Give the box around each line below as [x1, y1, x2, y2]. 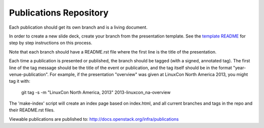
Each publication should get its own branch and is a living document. [9, 24, 148, 30]
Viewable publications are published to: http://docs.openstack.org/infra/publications [9, 116, 179, 122]
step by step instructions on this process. [9, 40, 92, 46]
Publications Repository [9, 7, 109, 18]
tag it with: [9, 78, 30, 84]
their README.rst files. [9, 107, 55, 113]
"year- [233, 65, 246, 71]
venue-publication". [9, 71, 49, 77]
